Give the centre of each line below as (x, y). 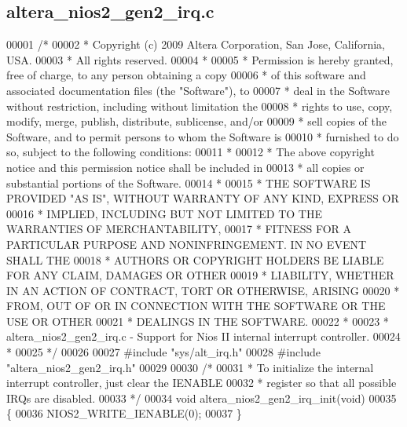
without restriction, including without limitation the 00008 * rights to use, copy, (200, 106)
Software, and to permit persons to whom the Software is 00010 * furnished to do (203, 136)
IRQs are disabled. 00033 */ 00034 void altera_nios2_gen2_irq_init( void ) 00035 (202, 398)
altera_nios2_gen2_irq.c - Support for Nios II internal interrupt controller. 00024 (203, 336)
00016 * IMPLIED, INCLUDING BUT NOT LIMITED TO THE (165, 213)
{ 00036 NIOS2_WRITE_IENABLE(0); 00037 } (124, 413)
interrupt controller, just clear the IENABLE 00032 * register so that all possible (202, 383)
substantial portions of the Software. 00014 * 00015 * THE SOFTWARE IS (189, 182)
